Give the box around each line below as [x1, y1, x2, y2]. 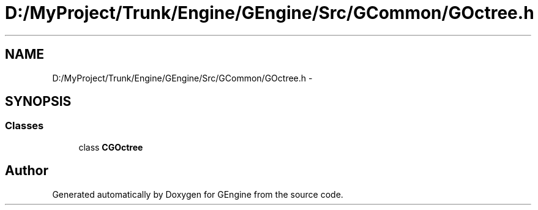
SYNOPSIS [5, 94, 72, 110]
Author [5, 163, 48, 179]
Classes [5, 119, 44, 132]
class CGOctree [78, 141, 143, 152]
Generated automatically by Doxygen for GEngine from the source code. [52, 189, 343, 200]
